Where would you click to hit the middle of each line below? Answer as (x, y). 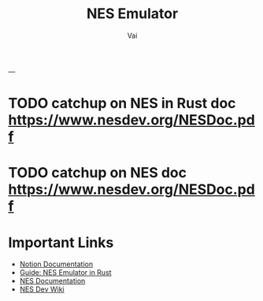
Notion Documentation (56, 264)
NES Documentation (52, 281)
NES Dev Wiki (42, 289)
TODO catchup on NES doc (98, 173)
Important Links (61, 242)
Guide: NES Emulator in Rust (65, 273)
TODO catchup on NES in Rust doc (122, 104)
